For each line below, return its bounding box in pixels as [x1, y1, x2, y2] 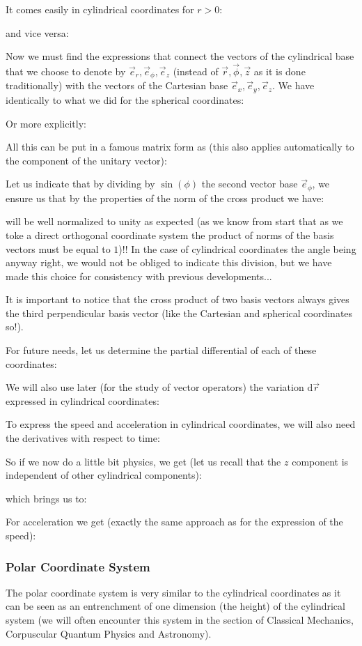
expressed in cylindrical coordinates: [6, 393, 159, 408]
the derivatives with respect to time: [6, 431, 160, 445]
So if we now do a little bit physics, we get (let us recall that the [6, 454, 281, 468]
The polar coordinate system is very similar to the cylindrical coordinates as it [6, 585, 341, 599]
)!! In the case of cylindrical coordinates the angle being [118, 241, 356, 256]
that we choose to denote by [6, 64, 126, 78]
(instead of [173, 64, 219, 78]
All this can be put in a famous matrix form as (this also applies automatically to [6, 139, 354, 154]
